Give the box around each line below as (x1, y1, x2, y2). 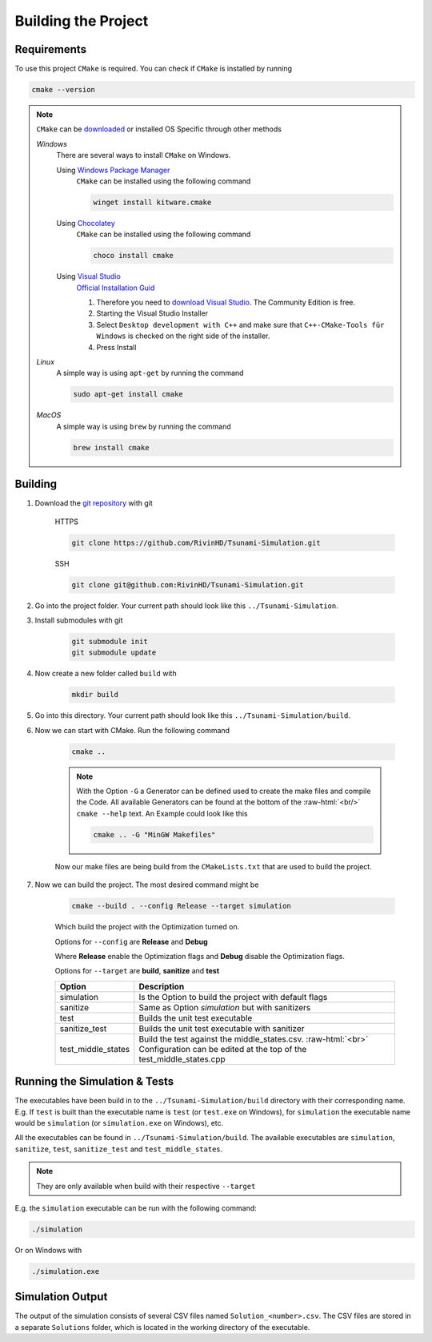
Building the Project (14, 12, 149, 30)
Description (138, 981, 185, 992)
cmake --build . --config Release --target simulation (71, 901, 291, 911)
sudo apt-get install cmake (73, 389, 183, 399)
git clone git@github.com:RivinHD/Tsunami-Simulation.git (71, 580, 304, 589)
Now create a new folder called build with (34, 669, 177, 679)
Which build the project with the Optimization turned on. (54, 922, 240, 932)
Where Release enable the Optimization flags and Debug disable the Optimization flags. (54, 951, 346, 961)
